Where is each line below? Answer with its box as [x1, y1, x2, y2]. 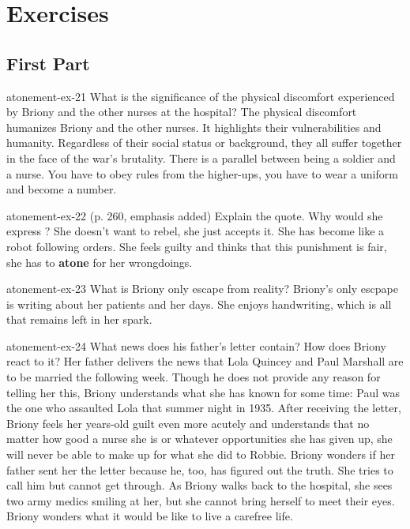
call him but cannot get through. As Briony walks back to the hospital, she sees [6, 477, 393, 493]
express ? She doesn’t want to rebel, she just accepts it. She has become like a [6, 223, 385, 239]
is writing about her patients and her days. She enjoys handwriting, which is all [6, 295, 392, 312]
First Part [6, 51, 90, 75]
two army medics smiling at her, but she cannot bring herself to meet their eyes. [6, 492, 395, 508]
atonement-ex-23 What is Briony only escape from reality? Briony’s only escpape [6, 280, 398, 297]
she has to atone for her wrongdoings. [6, 253, 193, 270]
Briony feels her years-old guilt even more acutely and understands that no [6, 415, 370, 431]
